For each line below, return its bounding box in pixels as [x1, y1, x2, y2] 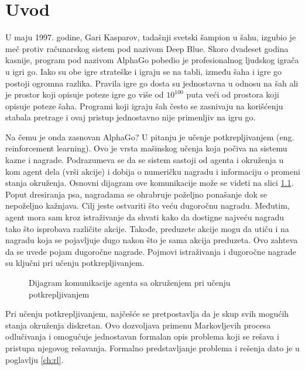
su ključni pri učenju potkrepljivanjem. [5, 257, 145, 269]
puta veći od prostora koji [186, 88, 279, 101]
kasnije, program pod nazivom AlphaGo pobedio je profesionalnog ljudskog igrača [5, 54, 299, 66]
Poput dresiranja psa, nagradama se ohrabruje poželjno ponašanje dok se [5, 188, 268, 200]
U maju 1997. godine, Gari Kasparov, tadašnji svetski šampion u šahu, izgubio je [5, 31, 296, 43]
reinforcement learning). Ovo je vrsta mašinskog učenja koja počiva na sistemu [5, 142, 287, 154]
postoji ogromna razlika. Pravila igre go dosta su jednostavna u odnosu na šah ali [5, 77, 299, 89]
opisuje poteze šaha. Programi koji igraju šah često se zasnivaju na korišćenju [5, 99, 283, 112]
